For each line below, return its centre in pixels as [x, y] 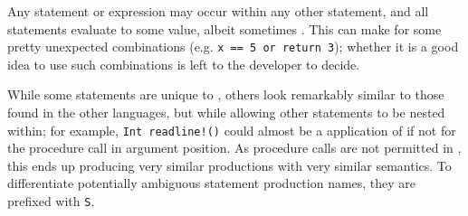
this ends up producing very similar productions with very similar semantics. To [229, 165]
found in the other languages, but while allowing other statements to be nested [226, 113]
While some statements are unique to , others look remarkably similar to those [226, 94]
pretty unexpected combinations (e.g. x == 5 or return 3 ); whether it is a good [233, 47]
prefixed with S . [51, 201]
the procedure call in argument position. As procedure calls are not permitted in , [234, 148]
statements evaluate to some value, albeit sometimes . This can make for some [224, 28]
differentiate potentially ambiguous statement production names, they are [212, 183]
